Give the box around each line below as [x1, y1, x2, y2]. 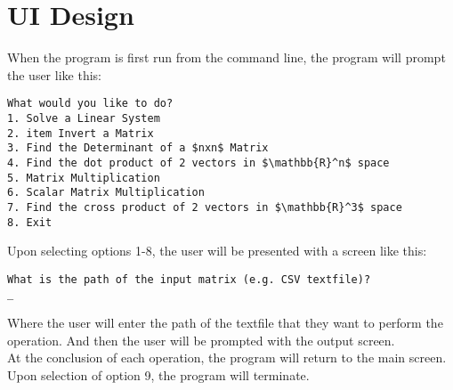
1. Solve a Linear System [7, 111, 160, 125]
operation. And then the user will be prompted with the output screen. [7, 330, 395, 349]
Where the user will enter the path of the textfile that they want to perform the [7, 313, 443, 332]
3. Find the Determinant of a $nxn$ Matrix [7, 142, 269, 155]
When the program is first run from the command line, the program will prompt [7, 48, 446, 67]
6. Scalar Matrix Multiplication [7, 186, 205, 199]
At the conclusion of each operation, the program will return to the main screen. [7, 348, 447, 367]
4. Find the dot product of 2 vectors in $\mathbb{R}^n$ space [7, 156, 390, 169]
